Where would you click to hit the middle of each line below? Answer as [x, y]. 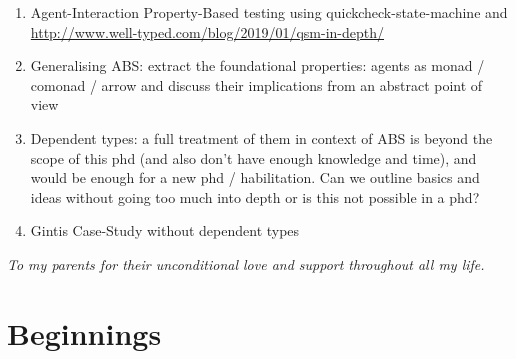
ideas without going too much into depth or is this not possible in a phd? [255, 196]
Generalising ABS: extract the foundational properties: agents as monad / [257, 65]
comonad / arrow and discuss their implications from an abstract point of [256, 84]
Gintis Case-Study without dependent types [165, 230]
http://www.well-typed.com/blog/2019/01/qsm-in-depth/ [207, 31]
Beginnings [84, 332]
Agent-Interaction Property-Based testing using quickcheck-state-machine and [269, 12]
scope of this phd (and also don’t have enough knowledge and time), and [253, 157]
